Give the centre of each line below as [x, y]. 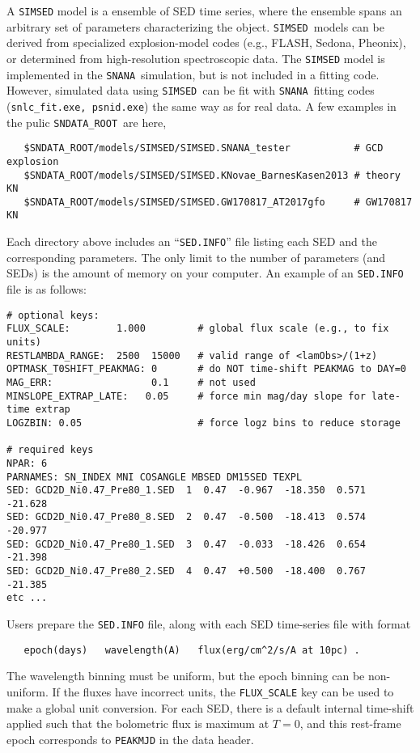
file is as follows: [47, 289]
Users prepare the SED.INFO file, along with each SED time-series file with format [209, 624]
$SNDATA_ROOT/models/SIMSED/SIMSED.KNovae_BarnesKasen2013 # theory [212, 175]
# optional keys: [53, 315]
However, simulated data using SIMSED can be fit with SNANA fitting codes [191, 90]
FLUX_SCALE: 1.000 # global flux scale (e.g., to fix [198, 329]
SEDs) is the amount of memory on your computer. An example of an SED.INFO [205, 273]
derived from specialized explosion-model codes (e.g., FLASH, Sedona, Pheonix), [206, 42]
